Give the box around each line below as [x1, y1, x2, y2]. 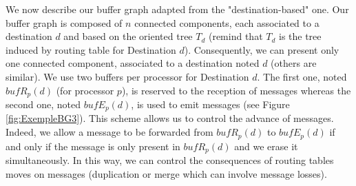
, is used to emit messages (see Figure [131, 97, 290, 112]
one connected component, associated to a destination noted [6, 56, 260, 70]
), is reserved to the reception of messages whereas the [121, 83, 351, 97]
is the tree [278, 29, 322, 43]
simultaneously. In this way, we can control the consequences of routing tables [6, 152, 334, 167]
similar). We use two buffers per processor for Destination [6, 69, 249, 83]
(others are [271, 56, 317, 70]
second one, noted [6, 97, 81, 112]
